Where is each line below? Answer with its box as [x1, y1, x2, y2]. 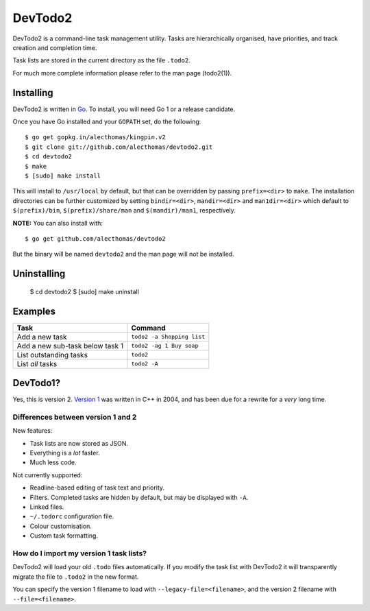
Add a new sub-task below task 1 [16, 341, 123, 350]
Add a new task [16, 332, 67, 342]
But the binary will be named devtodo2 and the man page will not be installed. [12, 250, 234, 259]
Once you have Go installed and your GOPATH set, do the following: [12, 117, 201, 126]
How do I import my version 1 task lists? [12, 549, 147, 558]
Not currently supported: [12, 470, 83, 479]
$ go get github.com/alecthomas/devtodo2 [25, 235, 166, 243]
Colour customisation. [29, 522, 92, 530]
